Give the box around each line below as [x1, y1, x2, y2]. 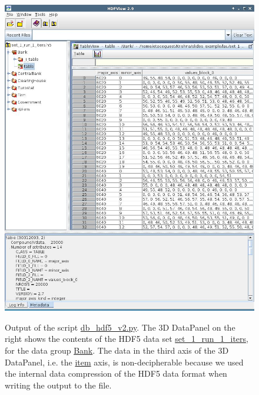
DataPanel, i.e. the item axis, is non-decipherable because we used [5, 355, 244, 368]
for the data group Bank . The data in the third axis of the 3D [5, 344, 229, 357]
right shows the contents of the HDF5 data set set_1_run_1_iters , [5, 332, 248, 345]
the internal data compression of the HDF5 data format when [5, 367, 227, 380]
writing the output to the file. [5, 378, 112, 391]
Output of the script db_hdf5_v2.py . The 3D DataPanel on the [5, 321, 235, 333]
